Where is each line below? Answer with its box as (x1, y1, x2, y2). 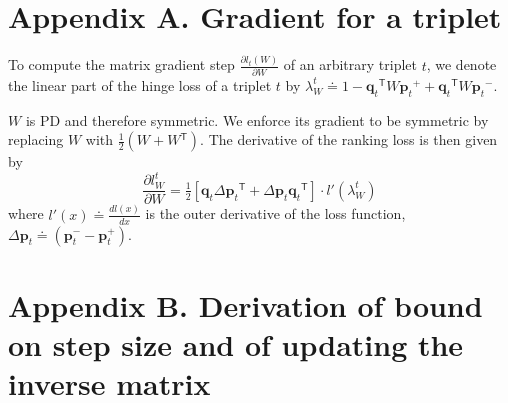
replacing (8, 129, 64, 150)
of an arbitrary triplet (283, 54, 417, 75)
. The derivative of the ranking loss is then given (200, 129, 498, 150)
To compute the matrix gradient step (8, 54, 235, 75)
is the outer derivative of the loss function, (145, 203, 406, 224)
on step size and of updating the (8, 323, 464, 364)
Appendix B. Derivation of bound (8, 284, 483, 325)
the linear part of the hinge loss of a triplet (8, 74, 272, 95)
